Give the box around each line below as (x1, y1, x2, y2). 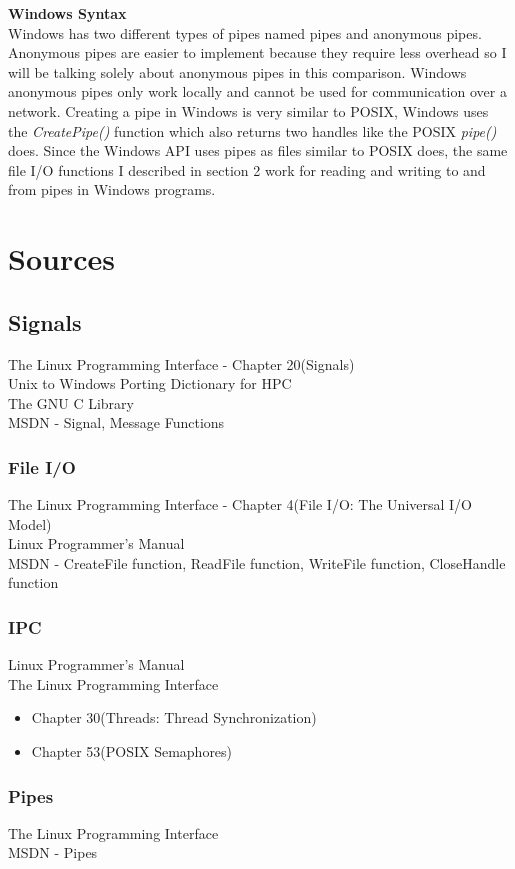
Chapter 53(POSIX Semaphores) (31, 741, 233, 762)
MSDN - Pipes (8, 842, 98, 863)
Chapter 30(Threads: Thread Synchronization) (31, 707, 317, 728)
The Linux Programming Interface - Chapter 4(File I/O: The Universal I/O (8, 494, 473, 515)
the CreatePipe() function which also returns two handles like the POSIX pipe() (8, 120, 497, 141)
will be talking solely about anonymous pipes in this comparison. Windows (8, 61, 467, 82)
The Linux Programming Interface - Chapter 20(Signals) (8, 353, 355, 374)
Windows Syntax (8, 3, 127, 23)
